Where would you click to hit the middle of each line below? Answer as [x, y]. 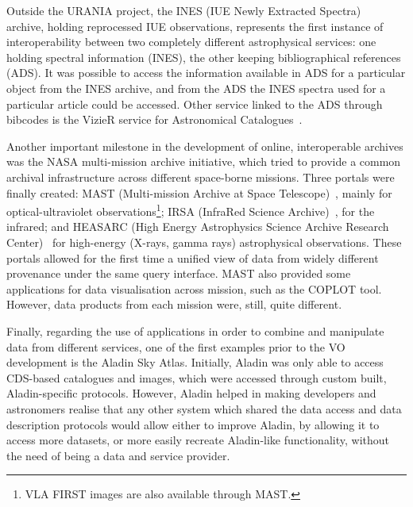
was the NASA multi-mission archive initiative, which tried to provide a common [204, 161]
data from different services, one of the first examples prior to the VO [176, 346]
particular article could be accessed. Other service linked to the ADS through [195, 104]
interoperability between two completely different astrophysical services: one [191, 42]
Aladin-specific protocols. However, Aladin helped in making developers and [191, 393]
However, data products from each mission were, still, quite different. [174, 304]
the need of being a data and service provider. [118, 455]
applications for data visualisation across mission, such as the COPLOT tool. [194, 288]
